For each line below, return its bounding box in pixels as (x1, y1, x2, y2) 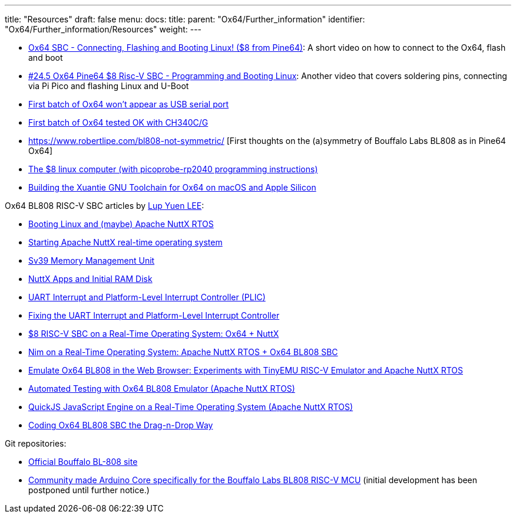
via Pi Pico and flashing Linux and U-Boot (28, 81, 189, 91)
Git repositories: (5, 438, 67, 448)
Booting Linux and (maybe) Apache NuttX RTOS (28, 219, 214, 229)
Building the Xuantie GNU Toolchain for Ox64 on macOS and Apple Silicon (28, 182, 316, 192)
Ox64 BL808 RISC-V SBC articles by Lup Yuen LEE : (5, 201, 204, 211)
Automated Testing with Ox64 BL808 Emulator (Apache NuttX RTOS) (28, 383, 295, 394)
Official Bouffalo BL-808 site (28, 457, 138, 467)
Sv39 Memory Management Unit (28, 255, 155, 265)
